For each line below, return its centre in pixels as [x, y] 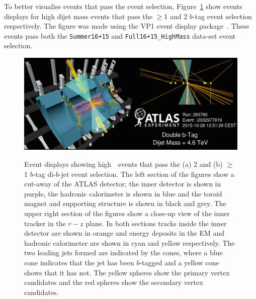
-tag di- [44, 174]
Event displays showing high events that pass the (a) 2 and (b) [123, 164]
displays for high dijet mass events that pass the [78, 16]
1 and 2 [176, 16]
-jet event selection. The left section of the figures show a [146, 174]
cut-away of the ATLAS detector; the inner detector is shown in [123, 184]
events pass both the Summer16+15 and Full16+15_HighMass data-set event [120, 35]
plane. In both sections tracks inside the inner [156, 223]
